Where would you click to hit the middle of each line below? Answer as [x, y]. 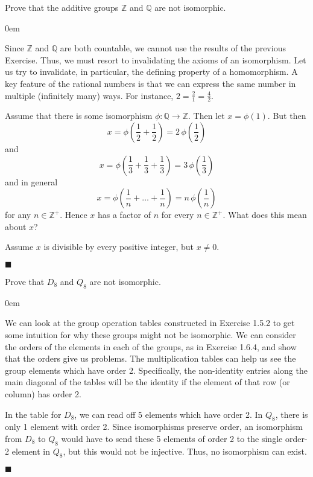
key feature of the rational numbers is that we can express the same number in [150, 83]
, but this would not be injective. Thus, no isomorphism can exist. [185, 451]
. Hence [74, 215]
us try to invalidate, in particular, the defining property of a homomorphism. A [151, 72]
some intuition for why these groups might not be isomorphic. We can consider [150, 334]
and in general [31, 181]
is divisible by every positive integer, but [119, 247]
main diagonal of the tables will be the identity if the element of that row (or [147, 382]
